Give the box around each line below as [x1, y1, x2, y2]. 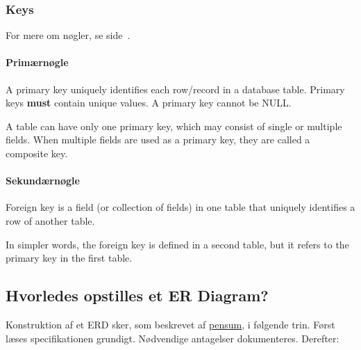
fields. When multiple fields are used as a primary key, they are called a [6, 132, 310, 147]
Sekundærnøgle [6, 173, 80, 188]
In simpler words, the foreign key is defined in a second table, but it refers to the [6, 237, 349, 251]
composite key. [6, 145, 68, 160]
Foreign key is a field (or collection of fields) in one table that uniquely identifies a [6, 200, 355, 214]
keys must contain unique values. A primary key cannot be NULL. [6, 95, 292, 110]
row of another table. [6, 213, 95, 228]
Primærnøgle [6, 55, 69, 70]
